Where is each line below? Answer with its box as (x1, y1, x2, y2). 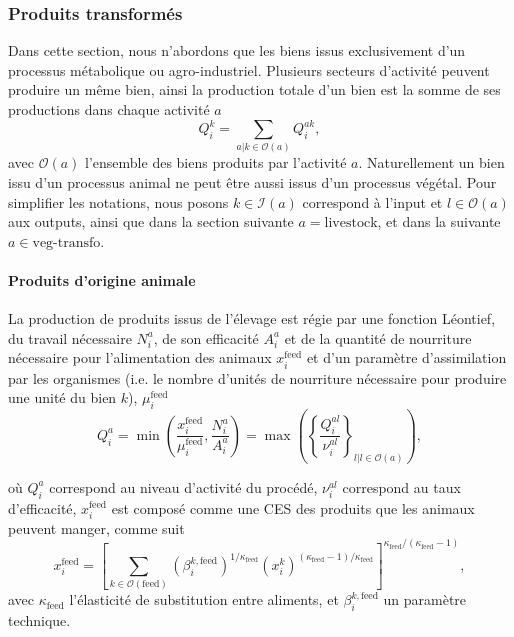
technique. (8, 610, 71, 631)
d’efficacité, (8, 497, 77, 518)
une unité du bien (8, 387, 117, 408)
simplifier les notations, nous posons (8, 191, 229, 212)
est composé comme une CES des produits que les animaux (111, 497, 475, 518)
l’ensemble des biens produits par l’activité (85, 152, 347, 173)
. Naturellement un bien (358, 152, 505, 173)
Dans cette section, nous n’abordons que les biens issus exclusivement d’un (8, 40, 466, 61)
